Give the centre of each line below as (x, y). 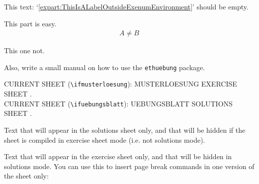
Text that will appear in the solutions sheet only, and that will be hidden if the (125, 130)
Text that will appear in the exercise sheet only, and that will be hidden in (118, 156)
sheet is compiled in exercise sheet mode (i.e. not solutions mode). (105, 139)
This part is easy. (30, 23)
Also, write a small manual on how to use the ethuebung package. (105, 67)
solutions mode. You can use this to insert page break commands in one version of (129, 166)
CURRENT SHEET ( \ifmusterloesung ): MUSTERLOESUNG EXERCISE (121, 84)
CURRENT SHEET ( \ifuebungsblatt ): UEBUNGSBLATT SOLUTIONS (118, 103)
